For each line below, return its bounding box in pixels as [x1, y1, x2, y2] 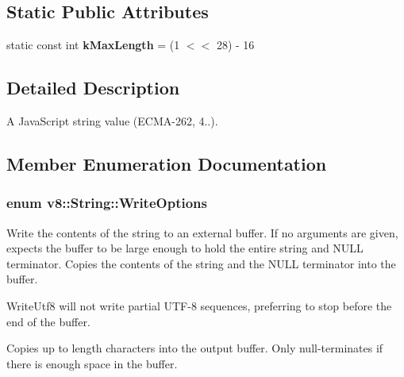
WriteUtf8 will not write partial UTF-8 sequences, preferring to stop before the [6, 297, 392, 314]
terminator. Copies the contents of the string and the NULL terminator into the [6, 255, 396, 271]
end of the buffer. [6, 313, 90, 329]
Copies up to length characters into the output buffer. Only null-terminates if [6, 340, 383, 356]
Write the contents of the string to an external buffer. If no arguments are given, [6, 224, 398, 240]
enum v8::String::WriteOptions [6, 193, 207, 213]
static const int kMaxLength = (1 [6, 37, 180, 53]
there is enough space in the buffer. [6, 355, 178, 371]
